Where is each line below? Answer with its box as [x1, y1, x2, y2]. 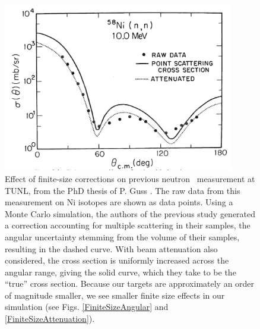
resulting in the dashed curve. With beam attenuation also [5, 242, 218, 255]
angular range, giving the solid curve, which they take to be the [5, 265, 236, 278]
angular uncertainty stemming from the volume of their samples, [5, 230, 240, 243]
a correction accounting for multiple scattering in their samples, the [5, 219, 251, 231]
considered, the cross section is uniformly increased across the [5, 254, 229, 267]
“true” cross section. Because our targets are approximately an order [5, 277, 255, 290]
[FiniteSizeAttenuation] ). [5, 312, 95, 325]
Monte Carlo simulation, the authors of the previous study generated [5, 207, 256, 220]
